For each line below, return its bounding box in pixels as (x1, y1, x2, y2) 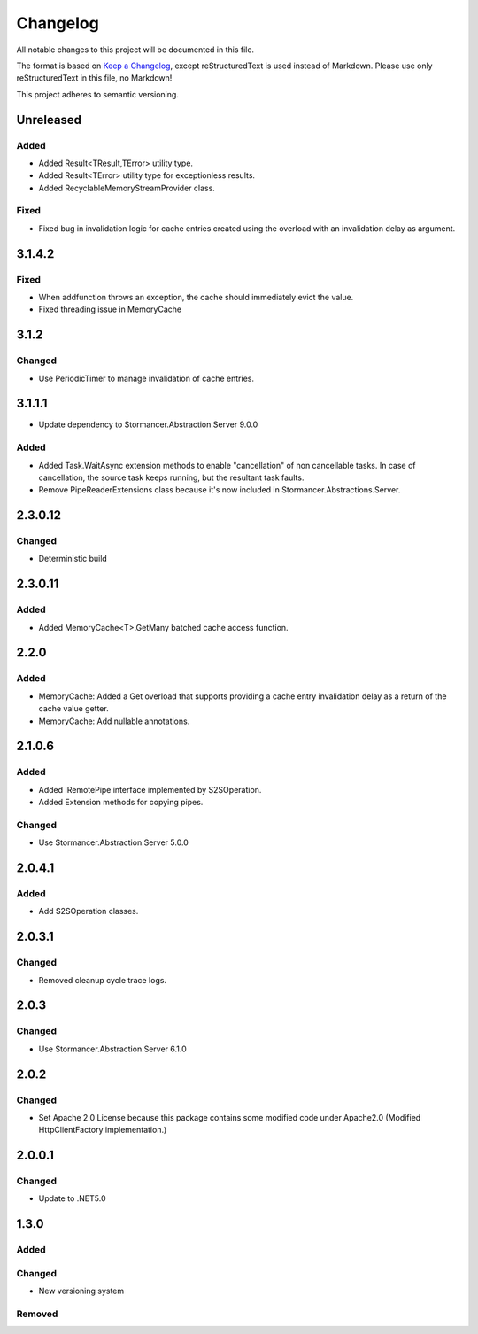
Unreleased (16, 112, 82, 128)
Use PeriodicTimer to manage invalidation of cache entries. (38, 373, 254, 384)
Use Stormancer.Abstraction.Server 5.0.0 (38, 837, 189, 848)
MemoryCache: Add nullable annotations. (38, 716, 190, 726)
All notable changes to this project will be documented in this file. (16, 44, 255, 55)
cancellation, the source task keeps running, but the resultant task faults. (38, 472, 305, 483)
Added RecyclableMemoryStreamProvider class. (38, 182, 216, 193)
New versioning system (38, 1285, 125, 1297)
